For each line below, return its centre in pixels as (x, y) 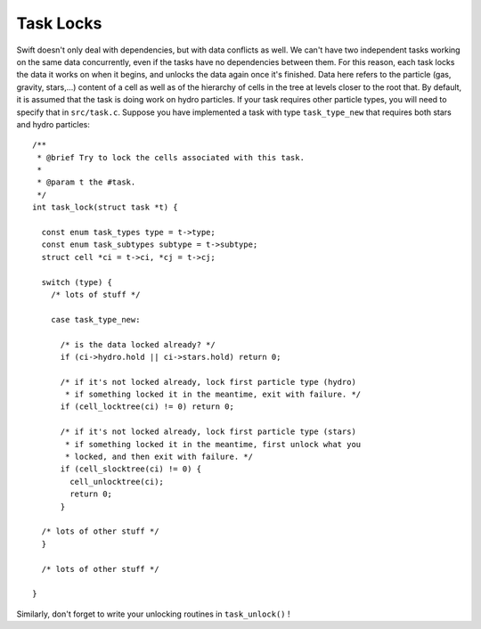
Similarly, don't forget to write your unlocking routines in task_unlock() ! (153, 614)
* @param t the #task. (86, 182)
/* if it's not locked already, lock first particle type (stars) (208, 432)
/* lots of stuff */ (95, 294)
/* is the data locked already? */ (138, 344)
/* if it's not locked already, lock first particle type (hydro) (208, 382)
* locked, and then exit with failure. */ (159, 457)
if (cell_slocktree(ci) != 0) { (131, 469)
